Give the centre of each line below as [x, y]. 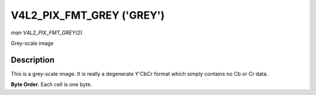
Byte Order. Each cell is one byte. [51, 85]
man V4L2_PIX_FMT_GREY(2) [47, 33]
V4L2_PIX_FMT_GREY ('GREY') [88, 15]
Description [33, 60]
